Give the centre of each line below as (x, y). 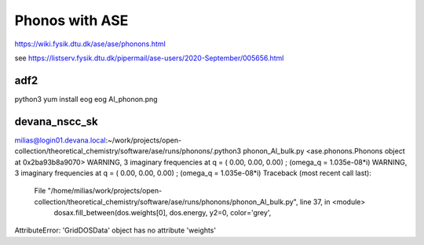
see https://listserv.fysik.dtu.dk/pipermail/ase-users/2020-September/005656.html (149, 58)
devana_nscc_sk (56, 121)
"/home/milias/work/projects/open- (105, 191)
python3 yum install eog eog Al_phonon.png (86, 99)
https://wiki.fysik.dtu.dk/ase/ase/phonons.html (90, 44)
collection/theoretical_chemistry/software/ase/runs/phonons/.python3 (128, 151)
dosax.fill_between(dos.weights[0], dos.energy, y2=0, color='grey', (163, 213)
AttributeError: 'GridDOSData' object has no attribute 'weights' (115, 230)
